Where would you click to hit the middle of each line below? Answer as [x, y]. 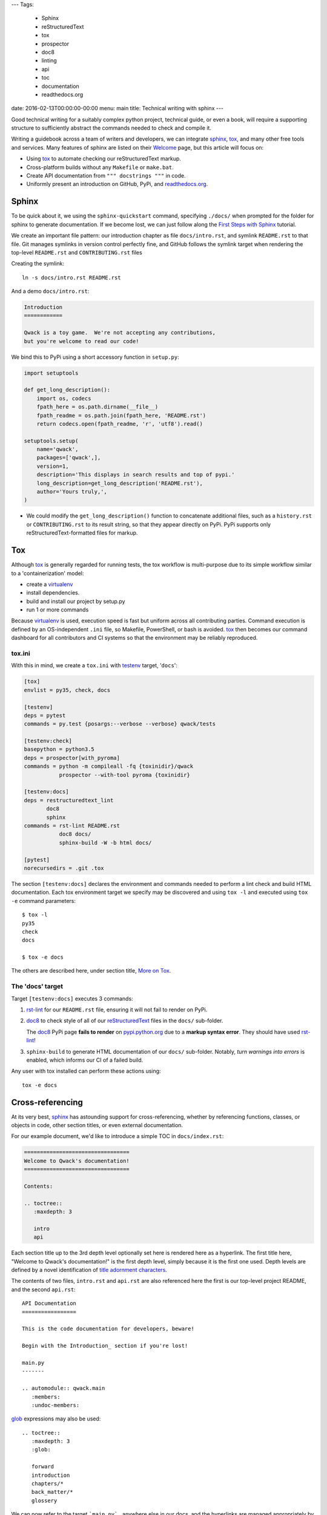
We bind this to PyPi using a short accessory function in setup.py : [95, 357]
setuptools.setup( [51, 441]
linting [49, 61]
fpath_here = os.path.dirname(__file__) [97, 407]
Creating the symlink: [38, 264]
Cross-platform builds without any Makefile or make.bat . [100, 167]
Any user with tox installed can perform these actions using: [86, 1071]
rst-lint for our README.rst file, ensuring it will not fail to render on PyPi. [117, 1010]
